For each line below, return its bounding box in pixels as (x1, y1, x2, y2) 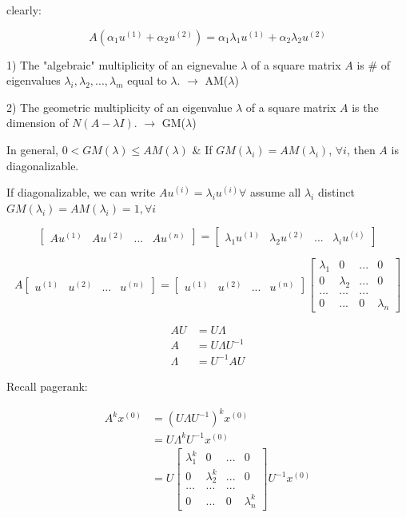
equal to (127, 72, 167, 89)
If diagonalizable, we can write (6, 184, 156, 201)
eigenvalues (6, 72, 61, 89)
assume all (250, 184, 301, 201)
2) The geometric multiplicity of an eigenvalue (6, 98, 233, 115)
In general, (6, 141, 58, 157)
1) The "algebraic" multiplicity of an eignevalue (6, 56, 237, 73)
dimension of (6, 114, 69, 131)
